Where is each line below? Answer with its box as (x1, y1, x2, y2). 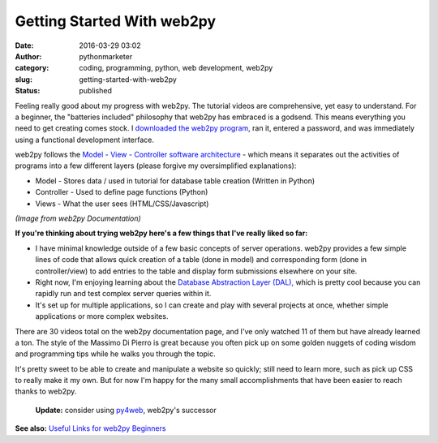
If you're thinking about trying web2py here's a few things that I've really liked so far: (15, 228, 308, 239)
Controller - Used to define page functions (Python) (35, 187, 208, 197)
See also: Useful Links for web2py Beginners (15, 424, 166, 433)
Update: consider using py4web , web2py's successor (35, 405, 217, 415)
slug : (15, 74, 32, 84)
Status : (15, 86, 41, 96)
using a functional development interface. (15, 135, 154, 144)
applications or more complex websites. (35, 312, 169, 321)
